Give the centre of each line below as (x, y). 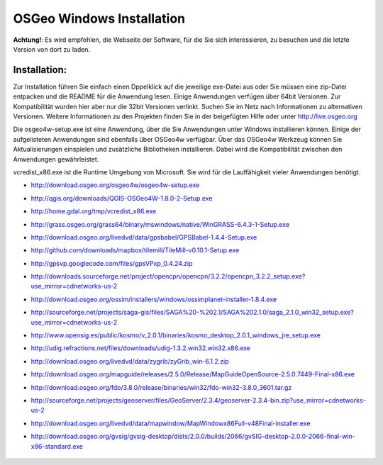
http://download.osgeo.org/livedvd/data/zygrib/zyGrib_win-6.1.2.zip (130, 361)
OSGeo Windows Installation (99, 18)
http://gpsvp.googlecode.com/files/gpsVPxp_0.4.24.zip (112, 263)
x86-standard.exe (57, 446)
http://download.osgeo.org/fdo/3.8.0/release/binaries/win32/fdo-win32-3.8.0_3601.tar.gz (161, 387)
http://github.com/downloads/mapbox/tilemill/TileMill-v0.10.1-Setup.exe (135, 250)
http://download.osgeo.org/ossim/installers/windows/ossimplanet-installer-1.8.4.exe (154, 299)
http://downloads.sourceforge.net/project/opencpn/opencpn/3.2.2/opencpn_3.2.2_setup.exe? (168, 276)
